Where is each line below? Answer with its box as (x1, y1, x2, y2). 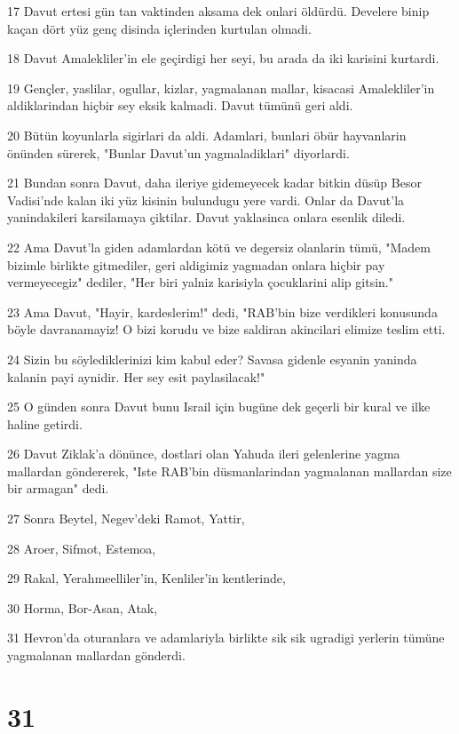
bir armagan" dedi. (7, 479, 109, 498)
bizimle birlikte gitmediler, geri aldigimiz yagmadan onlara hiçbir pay (7, 255, 385, 274)
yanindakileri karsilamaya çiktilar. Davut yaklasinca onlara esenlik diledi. (7, 208, 406, 227)
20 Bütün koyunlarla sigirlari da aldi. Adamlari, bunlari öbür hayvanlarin (7, 125, 407, 144)
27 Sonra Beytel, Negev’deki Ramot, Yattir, (7, 509, 245, 528)
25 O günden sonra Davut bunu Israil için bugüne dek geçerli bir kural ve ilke (7, 397, 431, 416)
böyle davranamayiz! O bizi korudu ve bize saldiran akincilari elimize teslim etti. (7, 320, 446, 339)
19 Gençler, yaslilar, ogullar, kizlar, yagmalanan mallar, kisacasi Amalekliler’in (7, 78, 435, 97)
